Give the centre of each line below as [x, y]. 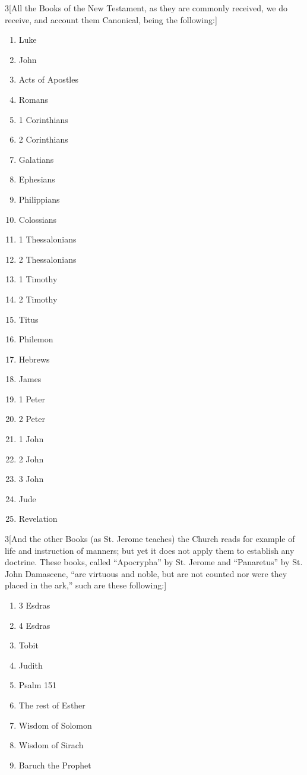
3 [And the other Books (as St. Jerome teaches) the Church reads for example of [150, 539]
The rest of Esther [52, 705]
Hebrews [34, 359]
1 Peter [32, 398]
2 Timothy [38, 299]
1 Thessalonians [48, 239]
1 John [31, 439]
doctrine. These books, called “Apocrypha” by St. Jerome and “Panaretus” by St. [154, 562]
